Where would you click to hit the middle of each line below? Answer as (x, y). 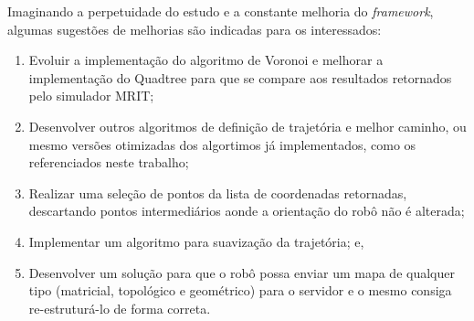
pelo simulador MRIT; (91, 96)
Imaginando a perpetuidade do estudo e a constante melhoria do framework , (221, 11)
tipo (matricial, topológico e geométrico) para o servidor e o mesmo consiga (240, 290)
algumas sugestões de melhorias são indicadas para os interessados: (195, 29)
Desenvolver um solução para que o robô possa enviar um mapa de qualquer (242, 272)
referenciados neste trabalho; (109, 162)
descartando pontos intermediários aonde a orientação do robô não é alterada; (247, 211)
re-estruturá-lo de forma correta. (120, 308)
